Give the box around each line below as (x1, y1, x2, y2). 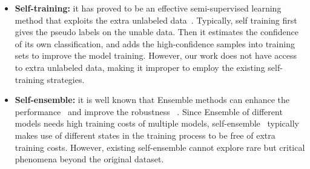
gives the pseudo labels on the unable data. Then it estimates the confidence (15, 25, 298, 38)
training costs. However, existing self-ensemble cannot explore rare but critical (15, 141, 305, 153)
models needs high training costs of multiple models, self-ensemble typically (15, 117, 299, 130)
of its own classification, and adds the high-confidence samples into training (15, 37, 295, 50)
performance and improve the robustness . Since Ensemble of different (15, 105, 283, 118)
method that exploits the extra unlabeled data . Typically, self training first (15, 13, 297, 26)
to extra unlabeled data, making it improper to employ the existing (15, 61, 265, 73)
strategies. (47, 73, 85, 85)
